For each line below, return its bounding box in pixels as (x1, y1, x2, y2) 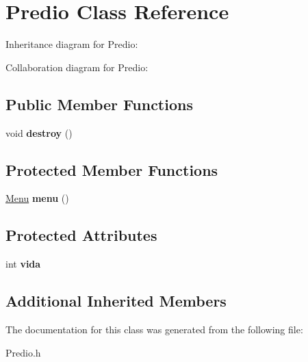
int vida (5, 257, 41, 271)
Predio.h (5, 345, 41, 359)
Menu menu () (5, 191, 69, 205)
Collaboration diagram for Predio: (5, 60, 149, 74)
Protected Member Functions (5, 159, 218, 180)
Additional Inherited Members (5, 290, 227, 311)
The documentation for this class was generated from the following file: (5, 322, 303, 336)
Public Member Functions (5, 93, 193, 114)
